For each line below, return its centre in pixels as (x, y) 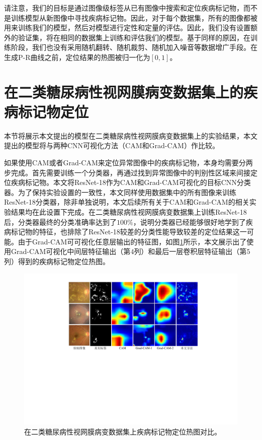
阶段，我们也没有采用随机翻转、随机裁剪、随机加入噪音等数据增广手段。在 (134, 47)
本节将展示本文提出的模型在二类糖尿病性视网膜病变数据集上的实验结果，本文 (131, 135)
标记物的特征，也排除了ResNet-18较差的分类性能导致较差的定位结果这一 (129, 232)
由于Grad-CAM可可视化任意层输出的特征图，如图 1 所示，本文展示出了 (132, 241)
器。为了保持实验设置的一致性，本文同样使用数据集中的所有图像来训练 (120, 192)
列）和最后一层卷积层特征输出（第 (190, 251)
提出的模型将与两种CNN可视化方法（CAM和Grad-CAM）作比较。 (112, 145)
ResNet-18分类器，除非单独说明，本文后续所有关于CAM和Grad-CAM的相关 (127, 202)
